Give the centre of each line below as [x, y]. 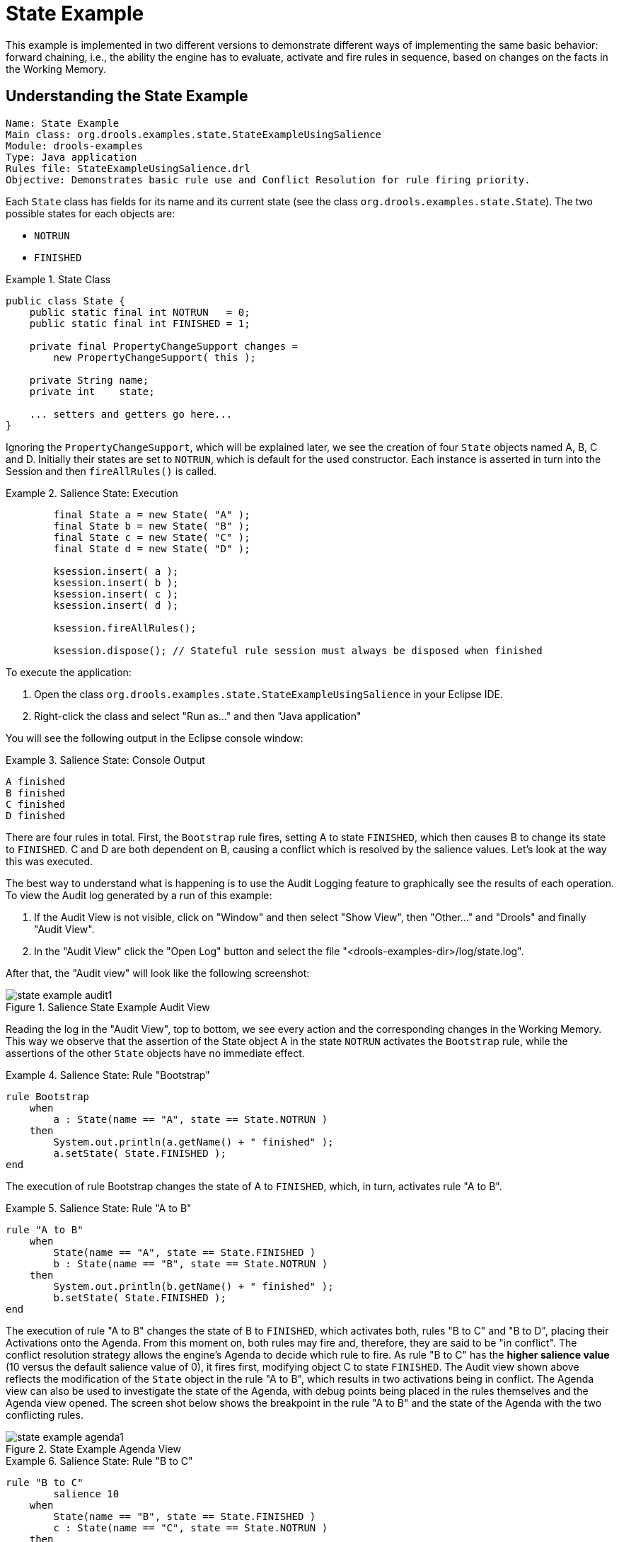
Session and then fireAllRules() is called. [111, 471]
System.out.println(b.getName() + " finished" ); [193, 1286]
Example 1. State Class [58, 279]
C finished [36, 804]
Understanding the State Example [127, 96]
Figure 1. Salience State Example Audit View [108, 1007]
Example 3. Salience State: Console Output [105, 760]
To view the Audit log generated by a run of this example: [139, 895]
